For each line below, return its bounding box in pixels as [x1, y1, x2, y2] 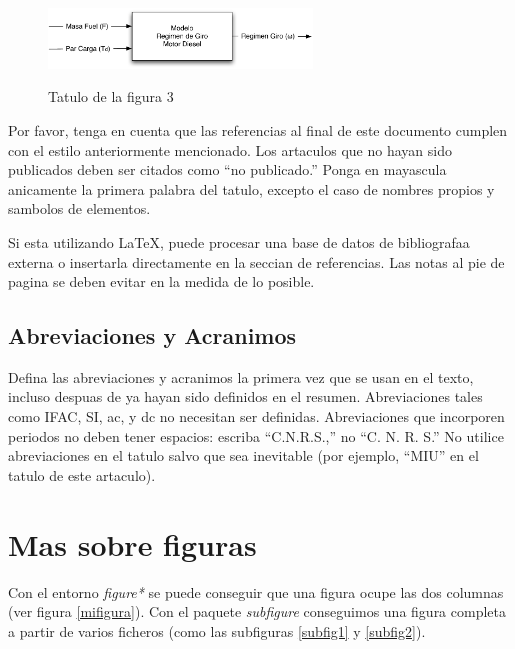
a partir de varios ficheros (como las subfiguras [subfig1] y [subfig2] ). [8, 620, 426, 641]
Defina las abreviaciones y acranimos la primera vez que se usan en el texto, [8, 366, 474, 387]
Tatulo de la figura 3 [48, 86, 174, 107]
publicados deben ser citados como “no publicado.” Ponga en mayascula [8, 159, 447, 180]
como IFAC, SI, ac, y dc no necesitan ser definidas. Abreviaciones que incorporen [8, 406, 505, 427]
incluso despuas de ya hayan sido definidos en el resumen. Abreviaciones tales [8, 386, 483, 407]
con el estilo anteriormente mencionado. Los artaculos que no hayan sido [8, 139, 452, 160]
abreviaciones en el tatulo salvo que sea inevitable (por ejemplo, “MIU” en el [8, 445, 479, 466]
